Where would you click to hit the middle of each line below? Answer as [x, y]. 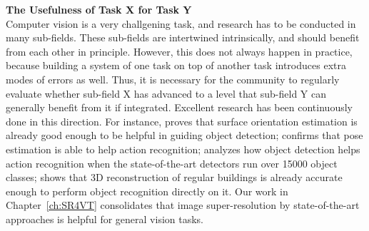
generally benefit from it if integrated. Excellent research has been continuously [179, 107]
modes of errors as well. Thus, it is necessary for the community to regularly [173, 79]
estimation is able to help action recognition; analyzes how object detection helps [183, 149]
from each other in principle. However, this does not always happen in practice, [179, 51]
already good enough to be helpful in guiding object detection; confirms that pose [184, 135]
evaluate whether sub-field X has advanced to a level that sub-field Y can [166, 93]
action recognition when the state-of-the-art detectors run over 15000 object [172, 163]
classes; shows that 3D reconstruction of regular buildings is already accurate [174, 177]
